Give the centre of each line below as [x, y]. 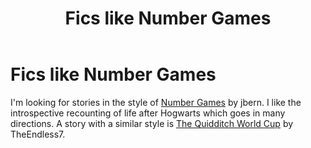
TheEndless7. [38, 134]
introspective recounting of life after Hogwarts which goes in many [148, 113]
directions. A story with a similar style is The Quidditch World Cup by [152, 123]
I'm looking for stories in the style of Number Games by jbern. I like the [156, 102]
